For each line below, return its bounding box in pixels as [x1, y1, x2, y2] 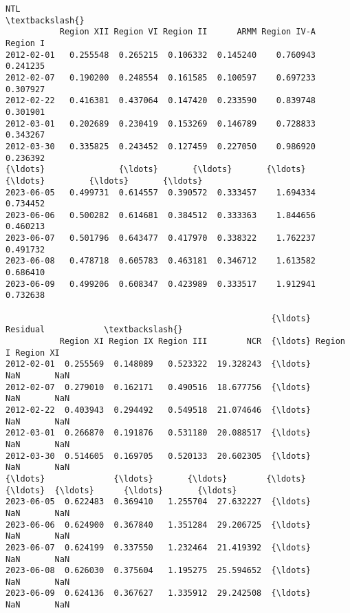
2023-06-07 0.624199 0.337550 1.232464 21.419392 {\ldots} [6, 542, 311, 552]
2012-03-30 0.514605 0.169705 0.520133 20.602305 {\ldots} [6, 451, 311, 461]
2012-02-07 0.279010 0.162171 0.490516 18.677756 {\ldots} [6, 382, 311, 392]
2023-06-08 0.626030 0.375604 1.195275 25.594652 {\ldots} [6, 566, 311, 576]
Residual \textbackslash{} [6, 325, 183, 335]
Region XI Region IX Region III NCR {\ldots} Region [59, 336, 345, 347]
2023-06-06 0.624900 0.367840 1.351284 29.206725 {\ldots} [6, 519, 311, 530]
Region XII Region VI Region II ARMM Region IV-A [59, 27, 316, 37]
